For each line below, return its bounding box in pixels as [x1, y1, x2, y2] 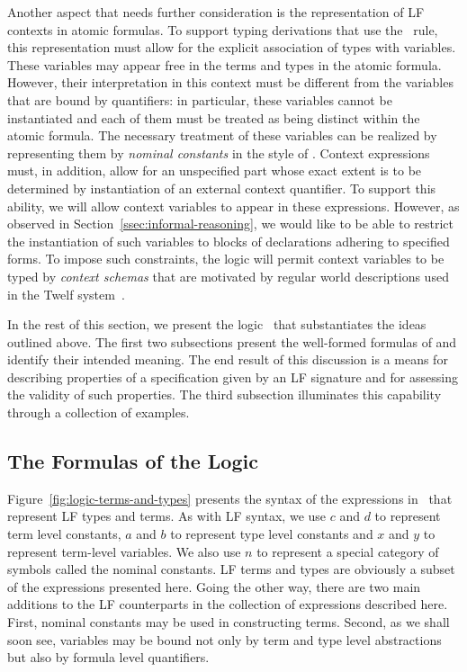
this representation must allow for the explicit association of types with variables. [7, 38, 456, 57]
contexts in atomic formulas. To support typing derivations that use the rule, [7, 20, 438, 39]
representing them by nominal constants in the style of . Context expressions [7, 143, 430, 162]
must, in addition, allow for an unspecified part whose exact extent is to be [7, 161, 422, 180]
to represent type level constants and [170, 524, 373, 543]
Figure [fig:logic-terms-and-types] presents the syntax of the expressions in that [7, 488, 453, 507]
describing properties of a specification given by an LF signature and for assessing [7, 367, 458, 386]
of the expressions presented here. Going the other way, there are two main [7, 577, 421, 596]
